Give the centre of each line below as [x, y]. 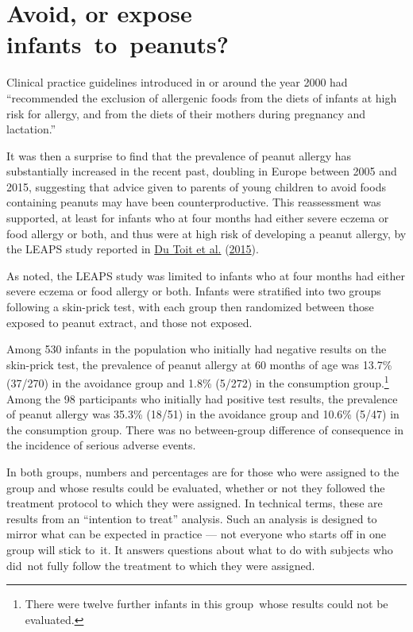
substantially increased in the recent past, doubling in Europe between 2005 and [202, 171]
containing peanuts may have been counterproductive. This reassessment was [194, 202]
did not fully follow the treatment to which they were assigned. [161, 565]
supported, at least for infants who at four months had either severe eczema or [198, 218]
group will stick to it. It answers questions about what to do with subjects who [200, 549]
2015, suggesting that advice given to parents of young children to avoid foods [196, 186]
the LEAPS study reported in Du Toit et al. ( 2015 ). [133, 249]
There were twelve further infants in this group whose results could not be [206, 604]
